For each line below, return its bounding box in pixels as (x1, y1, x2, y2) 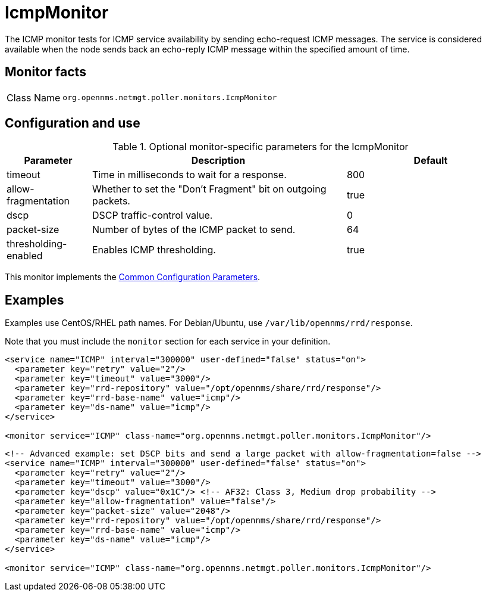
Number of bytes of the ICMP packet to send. (92, 223, 296, 236)
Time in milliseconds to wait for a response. (92, 169, 287, 181)
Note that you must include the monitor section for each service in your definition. (5, 336, 331, 347)
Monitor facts (5, 64, 86, 80)
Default (413, 154, 448, 167)
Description (191, 154, 246, 167)
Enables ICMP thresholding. (92, 244, 216, 256)
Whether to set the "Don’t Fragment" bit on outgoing (92, 183, 327, 195)
